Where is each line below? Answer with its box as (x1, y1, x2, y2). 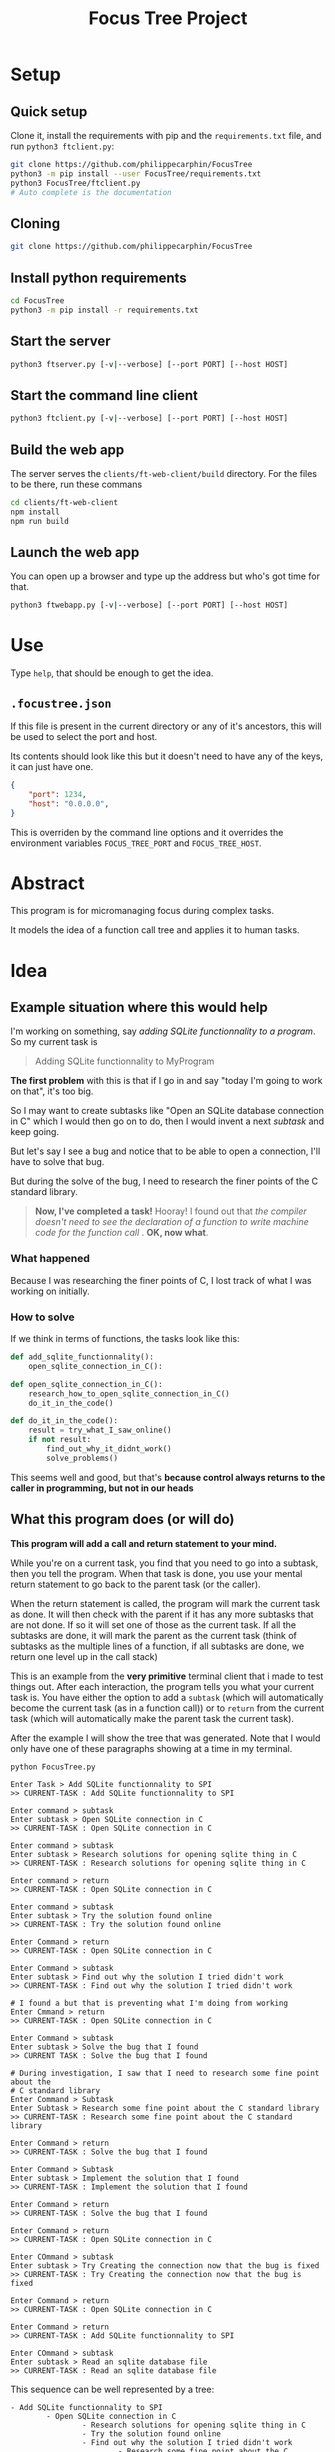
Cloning (10, 215, 61, 232)
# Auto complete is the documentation (10, 187, 172, 197)
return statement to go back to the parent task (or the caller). (10, 1578, 262, 1590)
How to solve (10, 1310, 75, 1324)
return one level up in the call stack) (10, 1650, 158, 1662)
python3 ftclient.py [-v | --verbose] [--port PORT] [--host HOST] (10, 413, 288, 424)
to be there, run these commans (10, 478, 143, 490)
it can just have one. (10, 761, 94, 772)
